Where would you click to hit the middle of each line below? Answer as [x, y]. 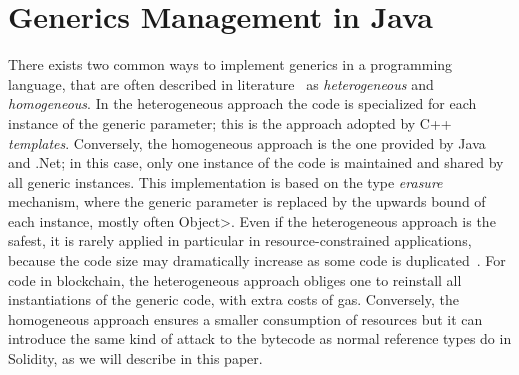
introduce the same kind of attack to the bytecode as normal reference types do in [260, 338]
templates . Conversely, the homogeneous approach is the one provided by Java [247, 142]
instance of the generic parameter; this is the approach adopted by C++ [230, 122]
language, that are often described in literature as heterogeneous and [221, 83]
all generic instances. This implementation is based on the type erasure [225, 181]
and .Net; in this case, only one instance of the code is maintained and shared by [256, 162]
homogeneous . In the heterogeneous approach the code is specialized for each [242, 103]
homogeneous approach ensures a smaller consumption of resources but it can [245, 318]
